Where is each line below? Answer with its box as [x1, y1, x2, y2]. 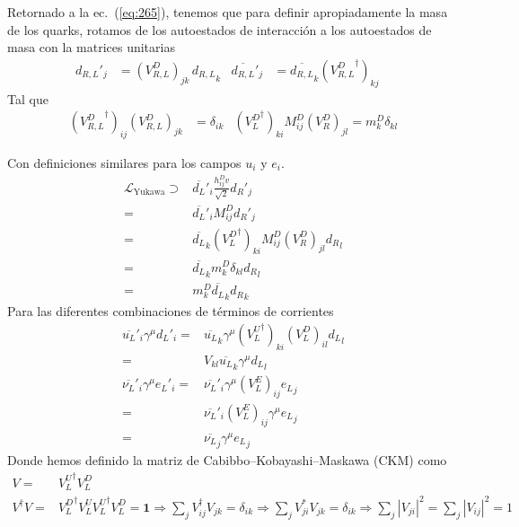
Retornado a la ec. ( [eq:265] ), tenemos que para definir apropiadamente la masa [7, 3, 448, 21]
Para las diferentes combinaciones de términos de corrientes [7, 302, 334, 321]
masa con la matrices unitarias [7, 38, 175, 57]
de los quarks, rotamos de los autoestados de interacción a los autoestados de [7, 20, 432, 39]
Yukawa [133, 187, 165, 197]
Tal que [7, 89, 48, 108]
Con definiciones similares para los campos [7, 154, 242, 172]
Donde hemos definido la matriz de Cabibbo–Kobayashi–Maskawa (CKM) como [7, 451, 447, 470]
